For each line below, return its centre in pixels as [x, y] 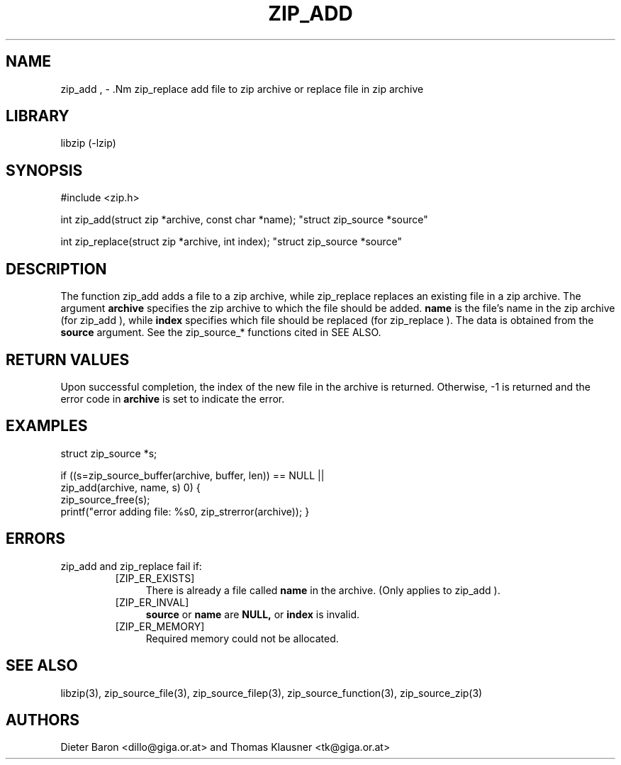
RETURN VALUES [68, 359]
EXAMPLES [47, 426]
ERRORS [36, 539]
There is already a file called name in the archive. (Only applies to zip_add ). [323, 590]
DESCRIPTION [56, 269]
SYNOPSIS [44, 170]
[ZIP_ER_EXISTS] [155, 578]
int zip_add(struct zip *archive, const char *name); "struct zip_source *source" [244, 220]
